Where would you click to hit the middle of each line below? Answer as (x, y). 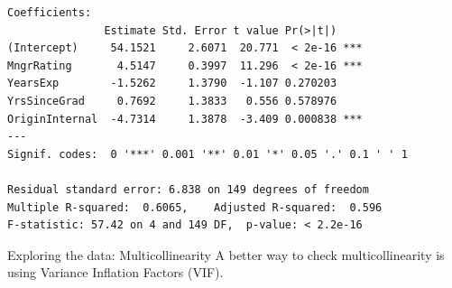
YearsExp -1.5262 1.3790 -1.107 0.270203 (172, 84)
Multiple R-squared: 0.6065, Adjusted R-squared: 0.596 (195, 207)
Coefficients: (50, 13)
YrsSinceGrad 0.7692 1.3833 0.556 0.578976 (172, 101)
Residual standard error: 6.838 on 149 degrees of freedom (188, 189)
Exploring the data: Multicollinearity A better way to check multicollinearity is (226, 254)
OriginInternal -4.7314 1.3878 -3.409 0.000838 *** (185, 119)
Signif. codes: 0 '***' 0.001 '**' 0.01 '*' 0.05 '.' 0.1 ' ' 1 (208, 154)
